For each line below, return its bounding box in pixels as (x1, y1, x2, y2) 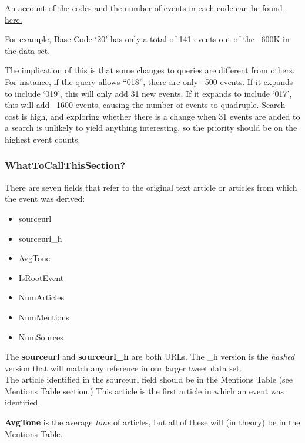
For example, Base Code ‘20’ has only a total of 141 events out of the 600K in (5, 33, 290, 45)
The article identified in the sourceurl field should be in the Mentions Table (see (5, 373, 293, 385)
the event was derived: (5, 192, 85, 205)
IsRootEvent (18, 271, 64, 283)
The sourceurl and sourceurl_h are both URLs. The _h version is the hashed (5, 350, 295, 363)
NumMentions (18, 310, 69, 323)
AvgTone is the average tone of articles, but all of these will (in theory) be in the (5, 416, 300, 428)
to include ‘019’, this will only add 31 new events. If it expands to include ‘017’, (5, 87, 292, 99)
